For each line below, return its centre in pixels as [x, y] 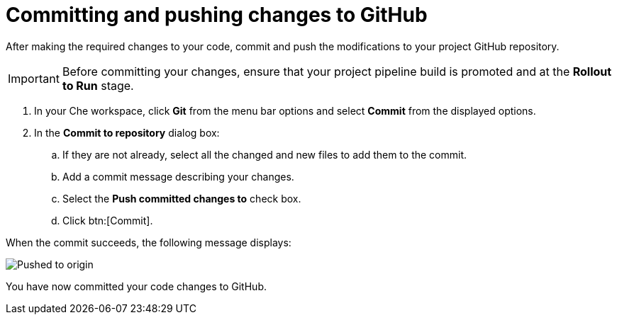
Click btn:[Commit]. [108, 220]
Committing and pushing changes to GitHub [217, 15]
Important [34, 78]
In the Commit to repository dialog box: [127, 132]
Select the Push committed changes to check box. [182, 198]
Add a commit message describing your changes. [178, 176]
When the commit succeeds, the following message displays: [149, 242]
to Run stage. [98, 85]
